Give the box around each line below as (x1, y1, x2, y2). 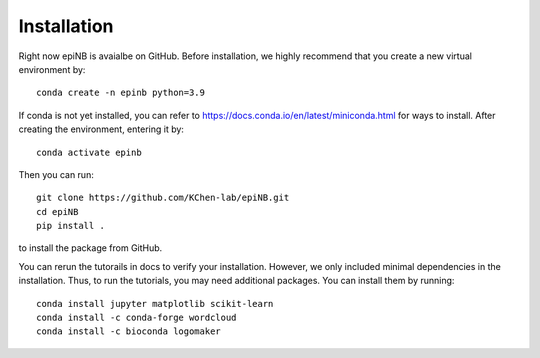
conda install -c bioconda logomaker (36, 326, 222, 337)
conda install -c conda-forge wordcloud (36, 312, 237, 324)
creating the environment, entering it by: (18, 123, 185, 135)
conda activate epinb (36, 146, 142, 158)
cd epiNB (36, 206, 79, 217)
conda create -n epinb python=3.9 (36, 87, 205, 99)
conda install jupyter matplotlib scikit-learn (36, 298, 274, 309)
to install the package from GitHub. (18, 242, 163, 254)
